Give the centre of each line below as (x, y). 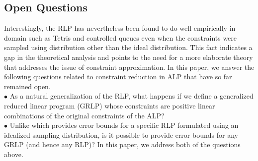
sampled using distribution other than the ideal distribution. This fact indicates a (128, 47)
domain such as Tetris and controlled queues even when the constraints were (121, 37)
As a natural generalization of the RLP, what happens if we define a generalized (131, 96)
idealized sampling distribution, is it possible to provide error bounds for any (121, 134)
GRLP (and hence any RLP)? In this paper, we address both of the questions (122, 144)
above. (14, 154)
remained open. (27, 86)
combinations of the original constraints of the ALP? (84, 115)
